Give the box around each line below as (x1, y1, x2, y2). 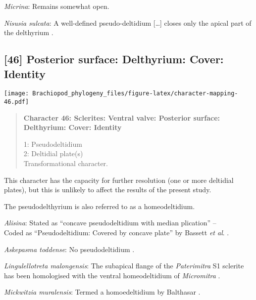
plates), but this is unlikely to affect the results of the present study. (4, 184, 211, 195)
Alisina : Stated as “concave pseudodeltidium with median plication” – (4, 217, 216, 228)
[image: (4, 90, 29, 97)
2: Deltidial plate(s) (23, 148, 83, 159)
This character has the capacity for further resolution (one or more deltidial (4, 174, 234, 185)
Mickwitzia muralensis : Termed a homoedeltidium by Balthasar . (4, 287, 201, 297)
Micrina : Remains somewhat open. (4, 1, 109, 11)
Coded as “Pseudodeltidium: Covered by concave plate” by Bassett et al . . (4, 227, 229, 238)
